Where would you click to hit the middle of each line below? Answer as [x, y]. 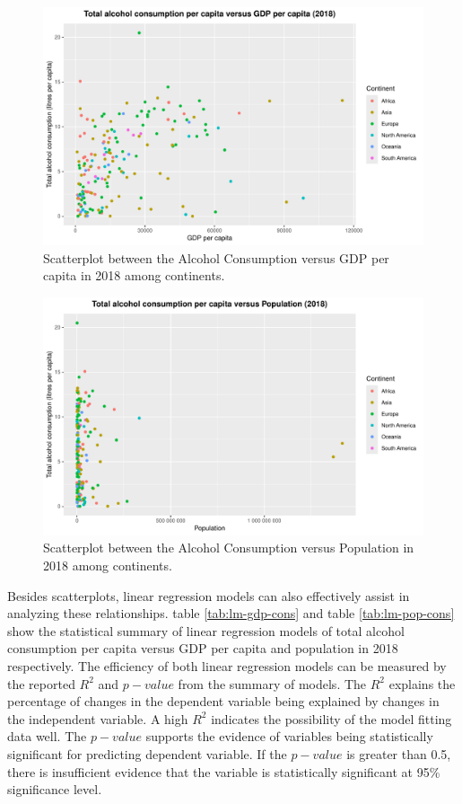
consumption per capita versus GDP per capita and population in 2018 [203, 648]
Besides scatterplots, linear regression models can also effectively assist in [209, 595]
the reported [41, 683]
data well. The [47, 736]
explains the [422, 683]
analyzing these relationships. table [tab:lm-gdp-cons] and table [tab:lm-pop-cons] [231, 613]
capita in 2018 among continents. [134, 275]
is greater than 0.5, [399, 753]
